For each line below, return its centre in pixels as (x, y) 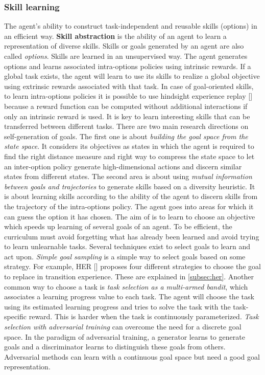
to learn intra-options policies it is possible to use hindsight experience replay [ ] (128, 96)
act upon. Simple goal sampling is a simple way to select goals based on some (125, 256)
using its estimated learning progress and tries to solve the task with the (117, 306)
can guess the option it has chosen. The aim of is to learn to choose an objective (130, 216)
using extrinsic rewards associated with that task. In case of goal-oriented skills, (129, 86)
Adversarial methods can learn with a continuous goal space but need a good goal (132, 356)
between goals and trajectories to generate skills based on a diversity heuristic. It (130, 186)
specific (16, 316)
